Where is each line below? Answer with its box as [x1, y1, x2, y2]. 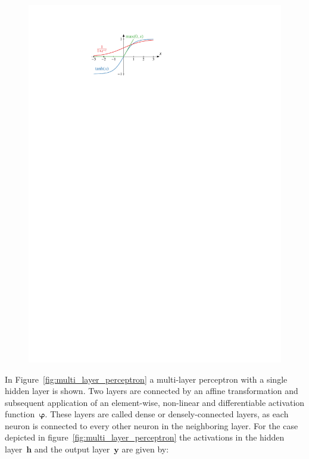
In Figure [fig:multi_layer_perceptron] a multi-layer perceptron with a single [5, 373, 288, 385]
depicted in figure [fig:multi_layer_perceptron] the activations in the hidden [5, 431, 285, 444]
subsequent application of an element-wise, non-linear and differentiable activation [5, 396, 305, 408]
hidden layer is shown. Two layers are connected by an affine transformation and [5, 384, 298, 397]
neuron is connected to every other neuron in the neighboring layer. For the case [5, 419, 298, 432]
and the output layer [34, 443, 110, 455]
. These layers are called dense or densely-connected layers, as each [45, 408, 289, 420]
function [5, 408, 35, 420]
